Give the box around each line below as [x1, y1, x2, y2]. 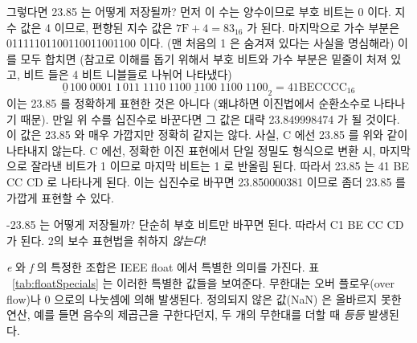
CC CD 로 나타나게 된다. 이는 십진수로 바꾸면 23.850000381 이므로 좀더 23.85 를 [6, 173, 406, 190]
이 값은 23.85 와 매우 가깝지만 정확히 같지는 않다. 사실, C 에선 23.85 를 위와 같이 [6, 126, 408, 143]
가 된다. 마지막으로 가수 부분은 [247, 18, 400, 35]
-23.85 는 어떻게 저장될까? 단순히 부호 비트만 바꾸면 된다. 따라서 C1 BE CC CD [6, 216, 404, 233]
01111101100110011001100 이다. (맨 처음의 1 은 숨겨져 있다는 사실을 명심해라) [6, 35, 395, 51]
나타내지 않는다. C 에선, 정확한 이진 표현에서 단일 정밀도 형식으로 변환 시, [6, 141, 376, 158]
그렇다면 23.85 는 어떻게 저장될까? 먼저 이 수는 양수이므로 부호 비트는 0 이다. [6, 3, 391, 19]
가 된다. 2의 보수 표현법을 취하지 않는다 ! [6, 231, 206, 248]
